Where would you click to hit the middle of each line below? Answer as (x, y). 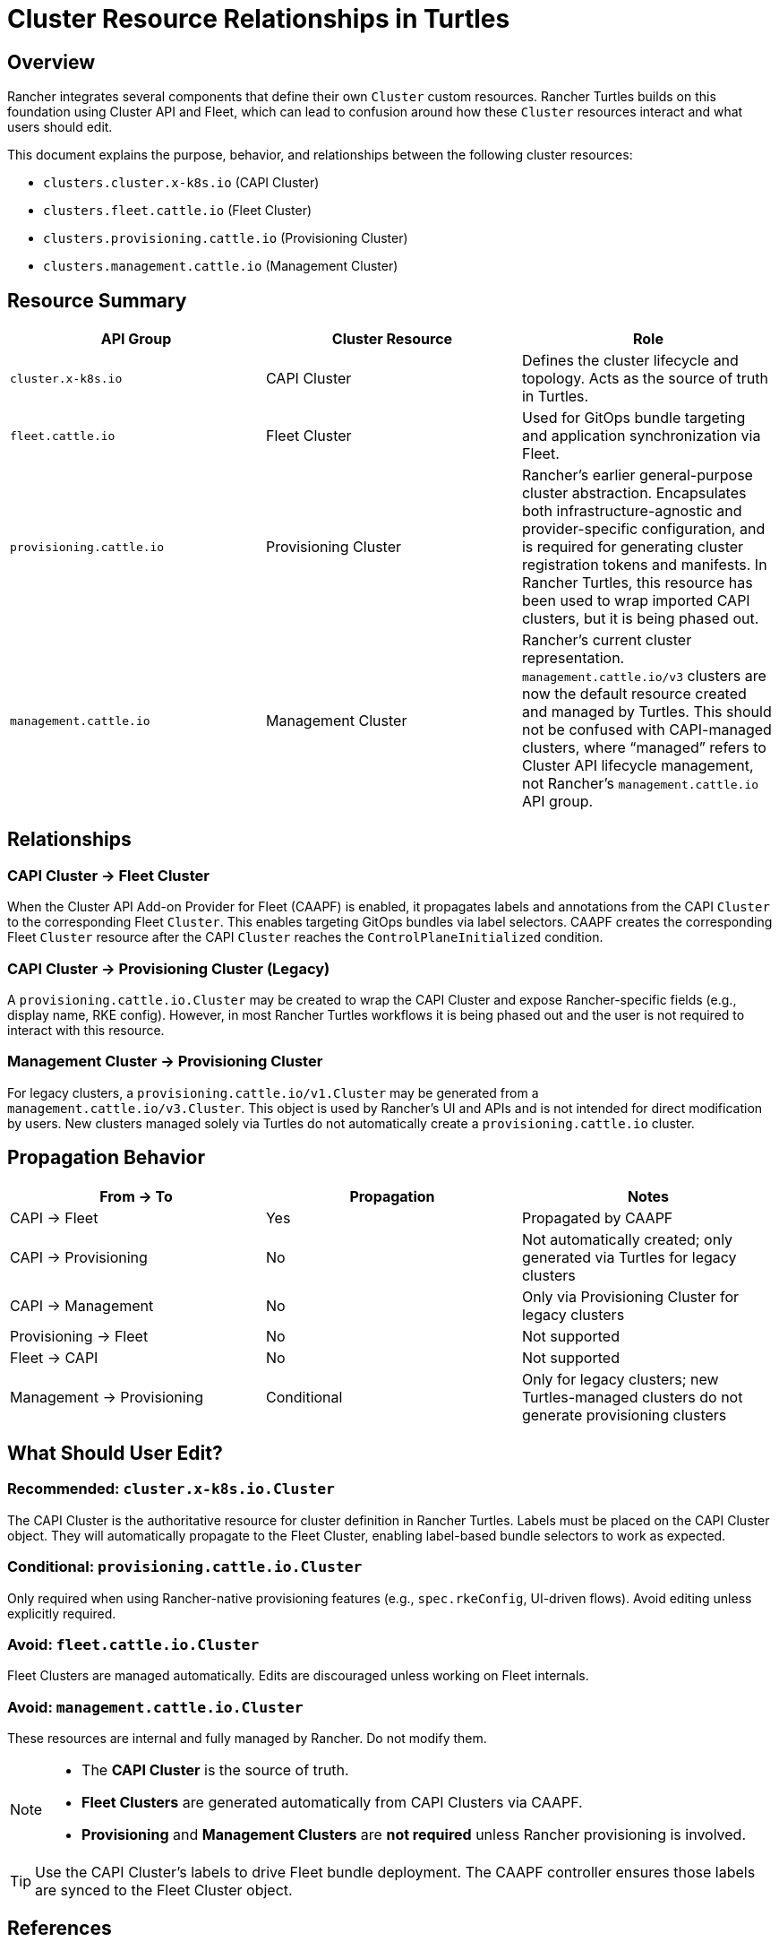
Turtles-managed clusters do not (632, 1397)
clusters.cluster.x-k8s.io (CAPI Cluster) (181, 183)
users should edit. (60, 127)
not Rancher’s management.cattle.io (640, 784)
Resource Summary (97, 300)
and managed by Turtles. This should (646, 712)
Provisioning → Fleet (79, 1336)
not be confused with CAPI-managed (646, 730)
